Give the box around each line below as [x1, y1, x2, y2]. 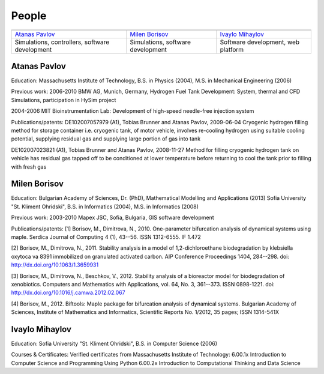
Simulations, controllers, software [14, 38, 110, 46]
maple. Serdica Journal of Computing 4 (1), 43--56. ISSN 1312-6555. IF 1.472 [11, 234, 201, 241]
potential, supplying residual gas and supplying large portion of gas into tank [11, 135, 201, 142]
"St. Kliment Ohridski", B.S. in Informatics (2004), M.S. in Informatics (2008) [11, 203, 199, 210]
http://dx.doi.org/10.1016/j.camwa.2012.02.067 [11, 289, 125, 297]
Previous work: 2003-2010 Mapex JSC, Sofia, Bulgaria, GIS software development [11, 214, 214, 222]
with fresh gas [11, 163, 47, 170]
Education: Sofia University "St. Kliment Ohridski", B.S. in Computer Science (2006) [11, 340, 218, 348]
